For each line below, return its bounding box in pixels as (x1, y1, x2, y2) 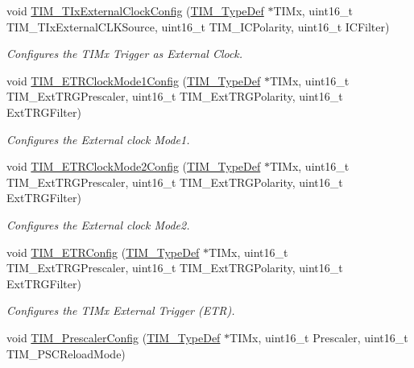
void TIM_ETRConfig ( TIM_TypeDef (6, 243, 200, 260)
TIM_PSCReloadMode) (6, 345, 126, 362)
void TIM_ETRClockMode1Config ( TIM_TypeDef (6, 72, 261, 89)
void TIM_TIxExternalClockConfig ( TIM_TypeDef (6, 2, 264, 19)
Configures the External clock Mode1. (6, 130, 190, 147)
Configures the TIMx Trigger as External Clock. (6, 45, 243, 62)
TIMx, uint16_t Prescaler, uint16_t (230, 329, 408, 345)
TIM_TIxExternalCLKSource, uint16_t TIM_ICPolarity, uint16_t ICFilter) (6, 18, 390, 35)
